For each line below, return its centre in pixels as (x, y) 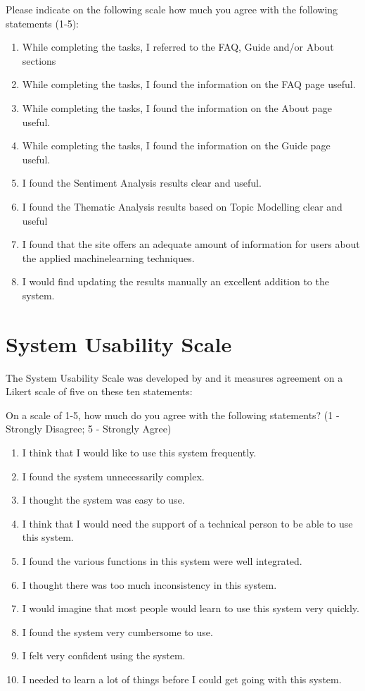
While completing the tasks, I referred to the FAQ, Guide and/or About (178, 47)
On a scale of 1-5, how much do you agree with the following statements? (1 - (173, 415)
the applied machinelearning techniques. (108, 257)
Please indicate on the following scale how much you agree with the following (172, 9)
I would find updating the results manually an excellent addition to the (175, 281)
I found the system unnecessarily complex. (113, 476)
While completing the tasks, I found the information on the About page (177, 107)
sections (39, 60)
